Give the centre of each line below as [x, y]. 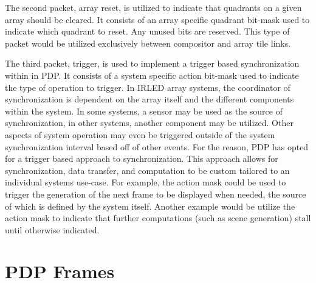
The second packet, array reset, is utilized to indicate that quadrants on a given [153, 7]
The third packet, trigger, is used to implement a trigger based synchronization [152, 63]
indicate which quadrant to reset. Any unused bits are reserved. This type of [147, 31]
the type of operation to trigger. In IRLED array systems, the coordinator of [148, 87]
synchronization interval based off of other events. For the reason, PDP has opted [157, 146]
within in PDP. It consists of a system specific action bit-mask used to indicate [152, 75]
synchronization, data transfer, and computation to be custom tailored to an [147, 170]
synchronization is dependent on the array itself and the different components [149, 99]
